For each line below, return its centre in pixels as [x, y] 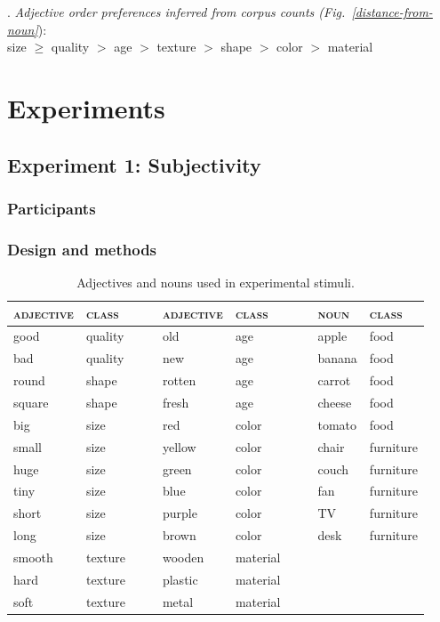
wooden [183, 557]
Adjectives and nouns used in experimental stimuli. [216, 282]
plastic [180, 579]
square [31, 402]
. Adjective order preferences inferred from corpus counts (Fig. [176, 12]
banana [337, 358]
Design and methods [82, 249]
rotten [179, 380]
